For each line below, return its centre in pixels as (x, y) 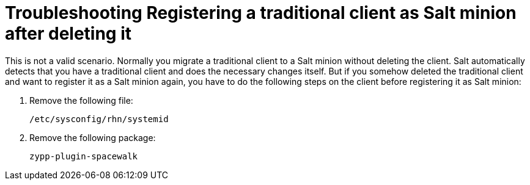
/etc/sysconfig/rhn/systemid (99, 119)
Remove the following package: (93, 137)
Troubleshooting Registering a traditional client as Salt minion (261, 13)
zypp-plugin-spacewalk (84, 156)
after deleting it (68, 34)
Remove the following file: (81, 100)
